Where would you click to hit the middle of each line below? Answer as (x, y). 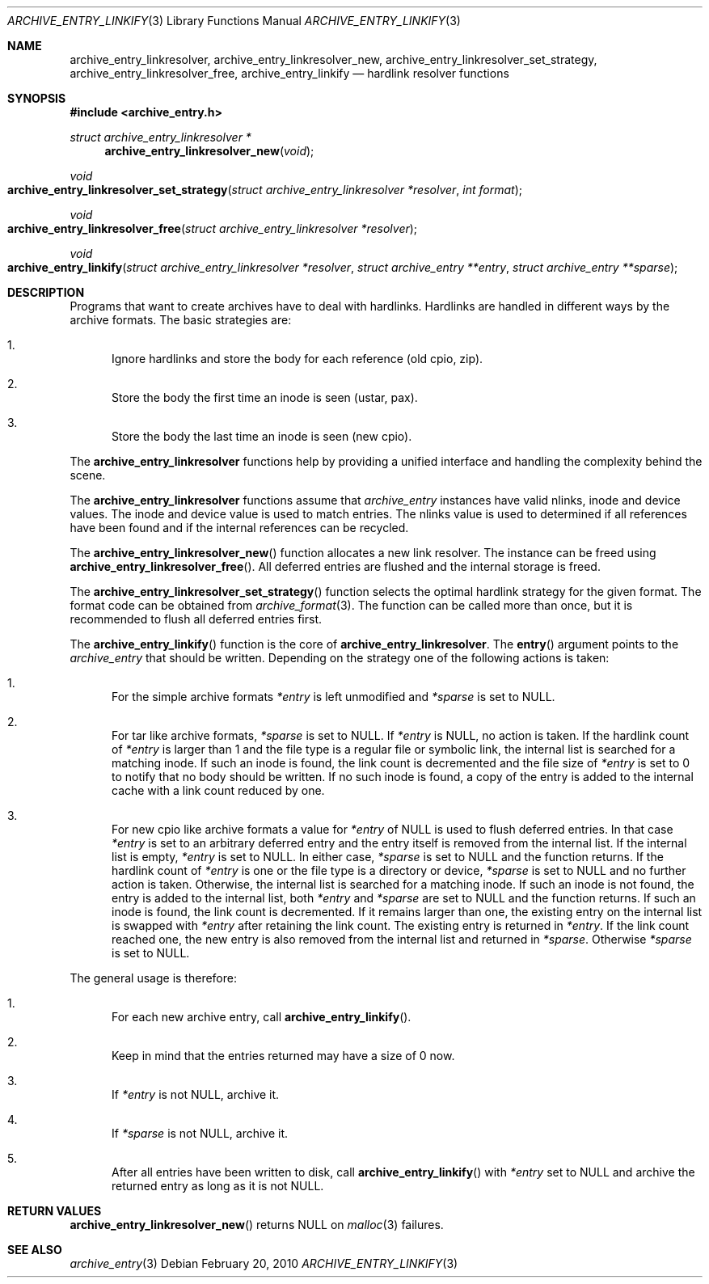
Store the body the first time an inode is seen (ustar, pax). (265, 397)
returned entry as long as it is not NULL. (218, 1186)
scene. (88, 475)
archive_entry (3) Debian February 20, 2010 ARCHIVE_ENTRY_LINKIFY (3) (264, 1263)
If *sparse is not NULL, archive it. (200, 1133)
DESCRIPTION (46, 292)
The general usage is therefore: (153, 978)
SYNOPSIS (37, 98)
